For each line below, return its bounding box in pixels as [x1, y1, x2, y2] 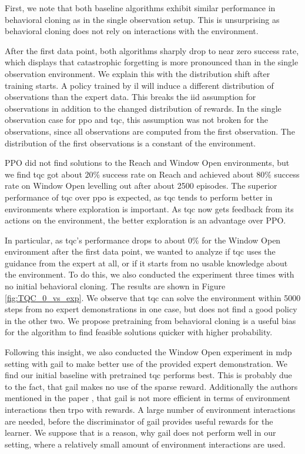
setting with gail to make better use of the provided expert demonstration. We [5, 357, 288, 369]
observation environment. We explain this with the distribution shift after [5, 67, 270, 79]
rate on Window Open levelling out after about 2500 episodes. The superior [5, 179, 277, 192]
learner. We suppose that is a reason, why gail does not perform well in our [5, 426, 276, 439]
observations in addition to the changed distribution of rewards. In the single [5, 102, 281, 114]
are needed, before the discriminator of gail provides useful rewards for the [5, 415, 273, 427]
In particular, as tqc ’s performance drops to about [5, 233, 186, 246]
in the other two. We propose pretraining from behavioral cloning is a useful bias [5, 314, 296, 326]
